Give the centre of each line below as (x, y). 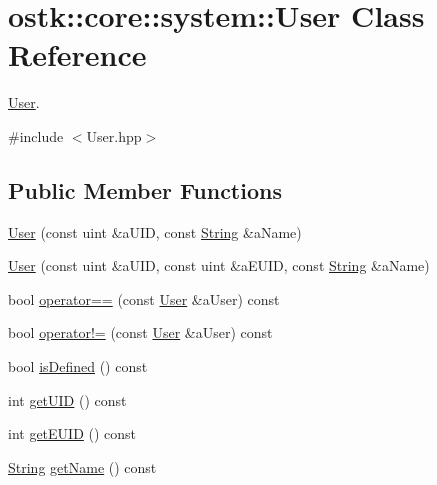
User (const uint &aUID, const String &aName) (155, 231)
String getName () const (82, 466)
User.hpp (114, 135)
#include (36, 135)
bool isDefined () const (78, 366)
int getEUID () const (72, 433)
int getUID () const (67, 399)
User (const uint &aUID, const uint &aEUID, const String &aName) (219, 265)
